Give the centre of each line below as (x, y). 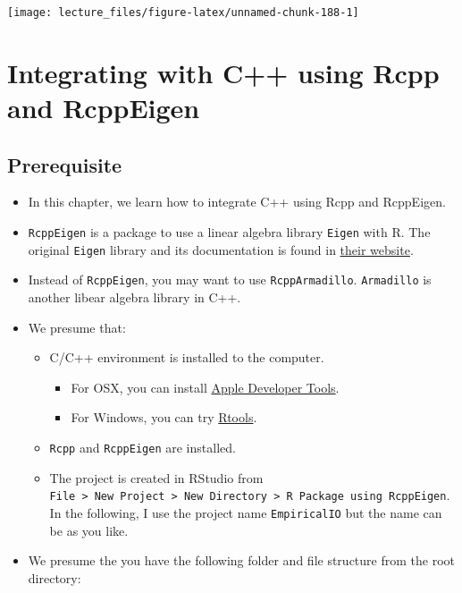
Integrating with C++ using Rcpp (223, 72)
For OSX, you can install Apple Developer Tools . (205, 387)
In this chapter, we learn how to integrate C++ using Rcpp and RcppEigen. (237, 202)
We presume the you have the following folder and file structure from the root (241, 560)
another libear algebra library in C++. (134, 296)
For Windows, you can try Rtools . (164, 417)
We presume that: (77, 327)
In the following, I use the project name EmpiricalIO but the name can (246, 512)
